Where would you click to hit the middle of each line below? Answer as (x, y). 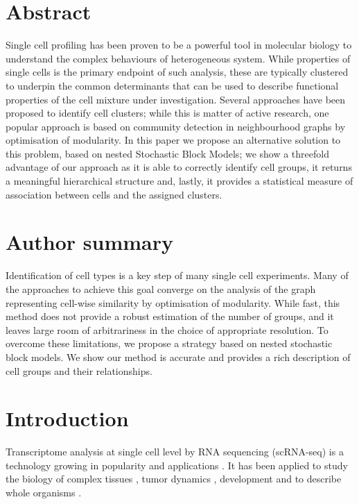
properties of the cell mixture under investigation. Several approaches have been (176, 99)
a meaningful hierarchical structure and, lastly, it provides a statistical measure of (179, 181)
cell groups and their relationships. (79, 370)
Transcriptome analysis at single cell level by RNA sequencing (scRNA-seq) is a (175, 452)
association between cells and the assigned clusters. (114, 194)
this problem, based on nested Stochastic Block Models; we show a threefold (167, 153)
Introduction (67, 418)
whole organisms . (44, 493)
